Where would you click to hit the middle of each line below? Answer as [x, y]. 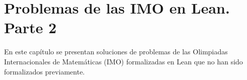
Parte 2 [30, 27]
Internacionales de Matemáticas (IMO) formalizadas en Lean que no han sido [124, 61]
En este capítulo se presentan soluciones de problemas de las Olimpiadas [116, 52]
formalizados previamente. [44, 71]
